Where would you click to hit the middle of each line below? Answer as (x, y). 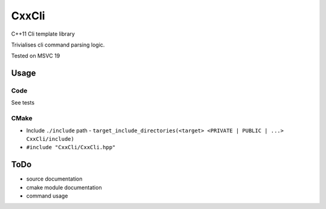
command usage (47, 196)
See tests (23, 103)
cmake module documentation (64, 187)
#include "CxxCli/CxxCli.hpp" (71, 147)
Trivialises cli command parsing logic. (58, 45)
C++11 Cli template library (43, 34)
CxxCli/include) (50, 139)
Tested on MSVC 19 (36, 56)
